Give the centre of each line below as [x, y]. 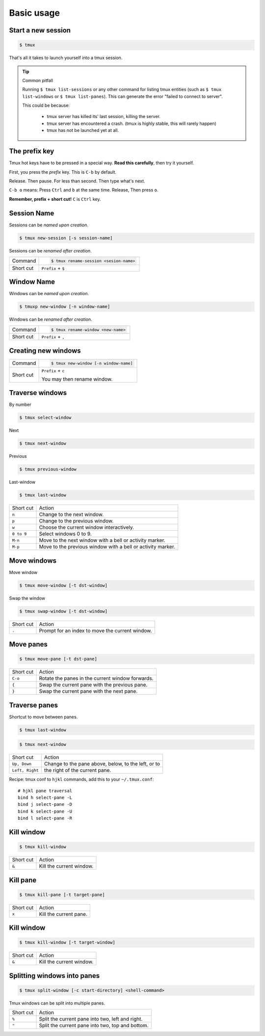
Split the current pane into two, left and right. [91, 1019]
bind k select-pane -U [45, 811]
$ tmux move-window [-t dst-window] [64, 585]
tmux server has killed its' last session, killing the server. [104, 117]
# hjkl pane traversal [45, 791]
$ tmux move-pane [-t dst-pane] [58, 659]
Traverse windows [38, 393]
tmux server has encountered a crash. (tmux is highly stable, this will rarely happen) [132, 123]
